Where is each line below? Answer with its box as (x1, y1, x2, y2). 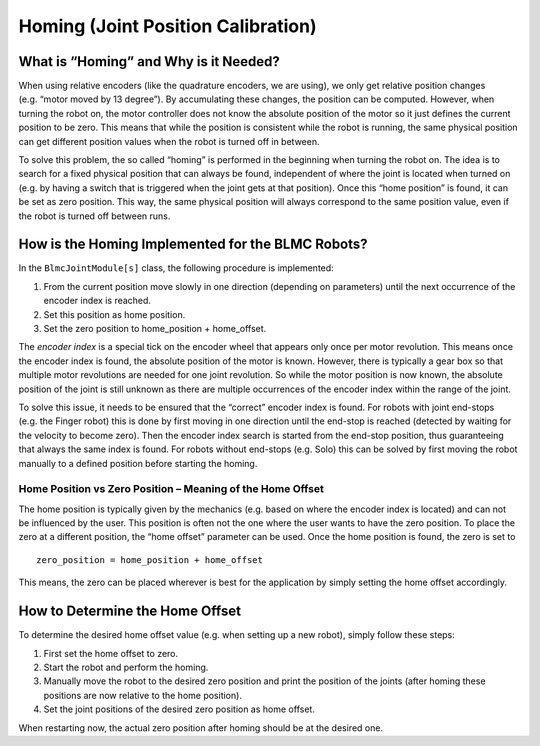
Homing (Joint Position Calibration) (18, 15, 317, 37)
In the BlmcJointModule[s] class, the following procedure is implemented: (18, 262, 334, 274)
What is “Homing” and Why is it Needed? (18, 53, 280, 70)
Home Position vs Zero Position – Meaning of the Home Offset (18, 482, 324, 496)
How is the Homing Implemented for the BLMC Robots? (18, 236, 369, 253)
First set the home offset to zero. (43, 647, 179, 659)
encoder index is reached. (43, 295, 152, 307)
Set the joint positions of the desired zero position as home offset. (43, 703, 315, 715)
